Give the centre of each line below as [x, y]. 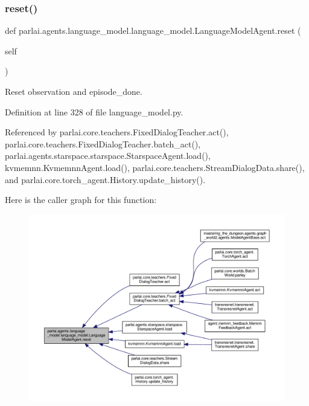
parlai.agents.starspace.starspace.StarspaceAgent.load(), [108, 156]
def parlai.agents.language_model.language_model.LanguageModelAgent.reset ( [153, 31]
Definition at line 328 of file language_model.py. [94, 111]
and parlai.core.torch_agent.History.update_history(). [105, 179]
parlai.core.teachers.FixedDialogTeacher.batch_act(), [103, 143]
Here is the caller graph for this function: [81, 200]
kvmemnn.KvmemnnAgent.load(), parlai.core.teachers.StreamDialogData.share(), [155, 167]
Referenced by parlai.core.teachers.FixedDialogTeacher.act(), [117, 132]
